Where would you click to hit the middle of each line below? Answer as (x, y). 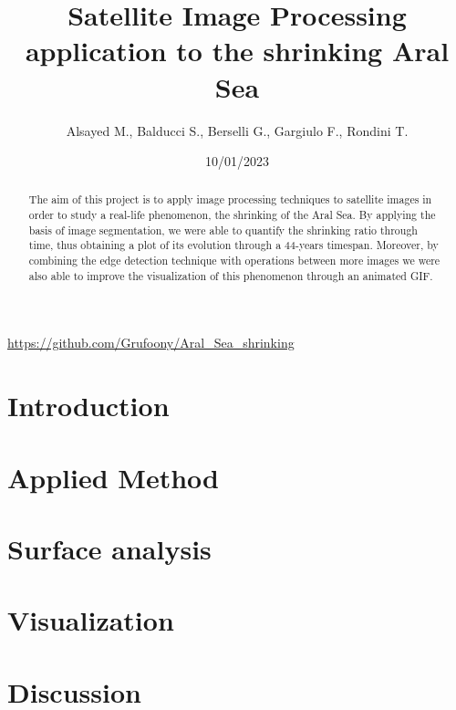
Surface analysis (109, 548)
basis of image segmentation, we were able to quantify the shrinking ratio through (223, 230)
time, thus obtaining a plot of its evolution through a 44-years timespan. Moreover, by (233, 245)
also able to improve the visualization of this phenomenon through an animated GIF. (231, 275)
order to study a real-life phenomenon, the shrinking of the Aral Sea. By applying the (232, 215)
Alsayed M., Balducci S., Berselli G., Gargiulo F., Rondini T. (237, 130)
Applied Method (113, 477)
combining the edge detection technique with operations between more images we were (234, 261)
